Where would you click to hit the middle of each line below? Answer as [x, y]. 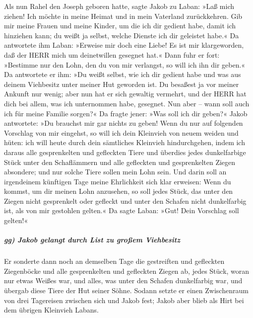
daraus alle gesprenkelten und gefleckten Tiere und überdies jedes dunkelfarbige [125, 152]
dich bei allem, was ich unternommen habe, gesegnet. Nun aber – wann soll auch [127, 103]
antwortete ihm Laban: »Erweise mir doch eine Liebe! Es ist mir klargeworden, [124, 45]
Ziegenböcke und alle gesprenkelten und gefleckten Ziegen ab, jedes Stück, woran [127, 271]
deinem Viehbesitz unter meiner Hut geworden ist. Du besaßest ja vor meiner [122, 84]
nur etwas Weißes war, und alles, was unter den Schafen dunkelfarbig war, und [123, 280]
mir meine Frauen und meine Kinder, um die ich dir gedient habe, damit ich [120, 26]
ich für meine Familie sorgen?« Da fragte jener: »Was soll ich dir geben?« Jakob [126, 113]
